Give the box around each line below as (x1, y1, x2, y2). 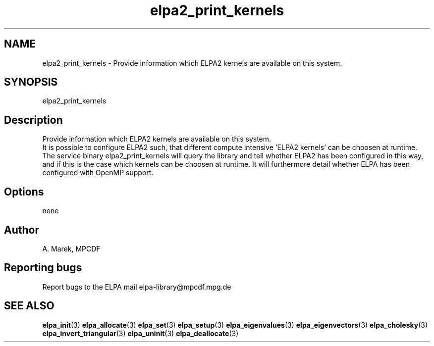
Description (4, 113, 63, 126)
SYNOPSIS (4, 76, 58, 89)
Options (4, 185, 44, 198)
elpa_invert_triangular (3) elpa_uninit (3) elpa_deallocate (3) (42, 329, 239, 338)
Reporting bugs (4, 261, 82, 274)
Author (4, 223, 39, 236)
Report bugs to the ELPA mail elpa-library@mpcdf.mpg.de (42, 282, 231, 291)
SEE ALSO (4, 299, 54, 312)
